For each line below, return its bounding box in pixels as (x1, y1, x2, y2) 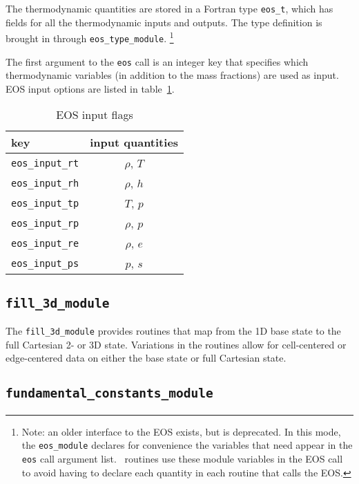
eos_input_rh (11, 177, 79, 189)
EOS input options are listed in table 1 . (6, 81, 175, 95)
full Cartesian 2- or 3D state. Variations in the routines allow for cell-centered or (6, 337, 347, 351)
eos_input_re (11, 237, 79, 249)
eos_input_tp (11, 197, 79, 209)
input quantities (90, 134, 179, 151)
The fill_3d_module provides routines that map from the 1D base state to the (6, 324, 341, 338)
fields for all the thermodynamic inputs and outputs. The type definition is (6, 15, 322, 29)
